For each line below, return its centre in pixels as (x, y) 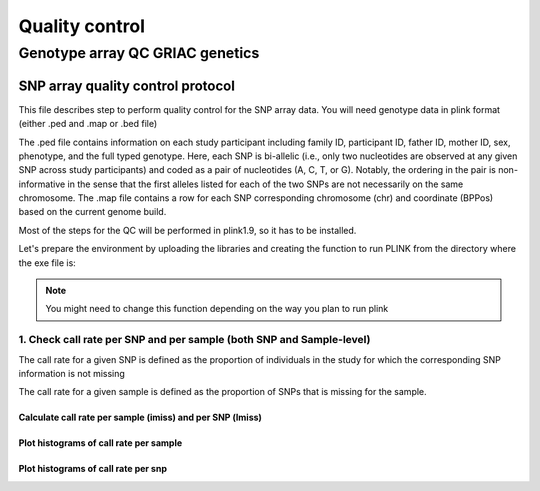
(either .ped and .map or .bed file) (88, 124)
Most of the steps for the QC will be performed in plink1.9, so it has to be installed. (187, 230)
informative (42, 184)
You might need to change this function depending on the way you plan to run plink (217, 309)
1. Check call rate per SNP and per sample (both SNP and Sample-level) (194, 340)
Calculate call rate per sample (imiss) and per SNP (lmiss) (140, 417)
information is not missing (71, 373)
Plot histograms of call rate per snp (92, 469)
